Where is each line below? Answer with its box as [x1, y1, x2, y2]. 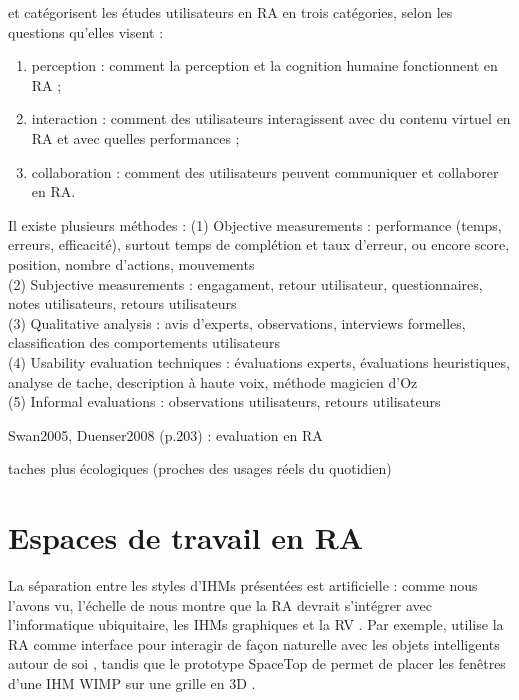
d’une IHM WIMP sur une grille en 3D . [8, 672, 256, 693]
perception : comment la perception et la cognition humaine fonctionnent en [31, 55, 498, 76]
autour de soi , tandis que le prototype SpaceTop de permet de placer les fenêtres [8, 653, 506, 674]
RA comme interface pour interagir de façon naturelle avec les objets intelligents [8, 633, 500, 654]
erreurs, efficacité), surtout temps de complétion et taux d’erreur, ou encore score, [8, 234, 510, 255]
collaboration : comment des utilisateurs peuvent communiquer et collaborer [31, 161, 499, 182]
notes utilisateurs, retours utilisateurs [8, 293, 237, 314]
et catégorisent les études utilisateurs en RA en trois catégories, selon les [8, 2, 453, 22]
